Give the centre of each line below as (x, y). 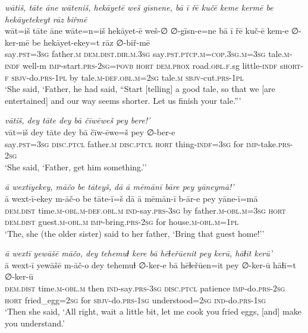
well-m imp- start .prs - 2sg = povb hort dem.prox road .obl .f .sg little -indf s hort (161, 65)
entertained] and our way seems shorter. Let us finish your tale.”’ (123, 100)
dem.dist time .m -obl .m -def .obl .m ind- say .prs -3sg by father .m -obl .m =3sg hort (145, 210)
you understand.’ (35, 323)
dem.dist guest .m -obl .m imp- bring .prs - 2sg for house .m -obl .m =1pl (122, 222)
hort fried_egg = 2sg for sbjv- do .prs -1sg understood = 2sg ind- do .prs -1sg (136, 299)
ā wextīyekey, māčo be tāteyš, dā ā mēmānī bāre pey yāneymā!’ (120, 187)
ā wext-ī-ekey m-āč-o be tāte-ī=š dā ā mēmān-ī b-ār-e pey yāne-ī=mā (131, 198)
